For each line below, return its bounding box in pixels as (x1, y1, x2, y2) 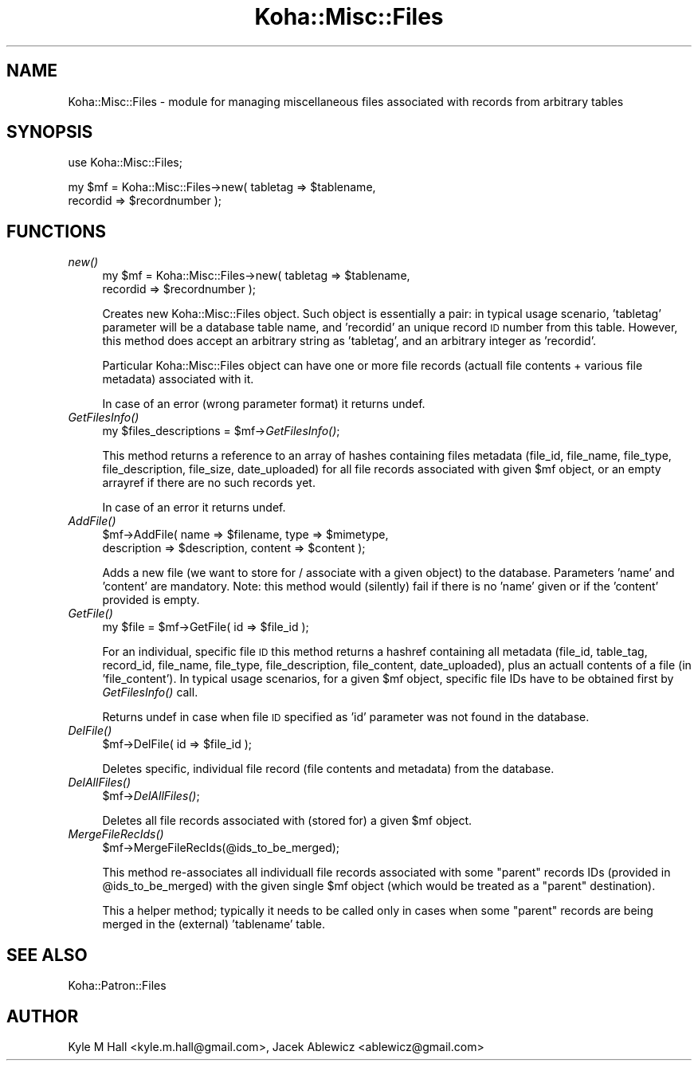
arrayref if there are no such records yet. (102, 476, 316, 490)
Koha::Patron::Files (68, 979, 167, 993)
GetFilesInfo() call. (102, 685, 198, 700)
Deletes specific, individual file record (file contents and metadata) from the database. (102, 762, 555, 776)
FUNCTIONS (6, 221, 107, 241)
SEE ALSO (6, 944, 88, 965)
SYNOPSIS (6, 122, 93, 143)
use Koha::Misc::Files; (68, 155, 182, 170)
